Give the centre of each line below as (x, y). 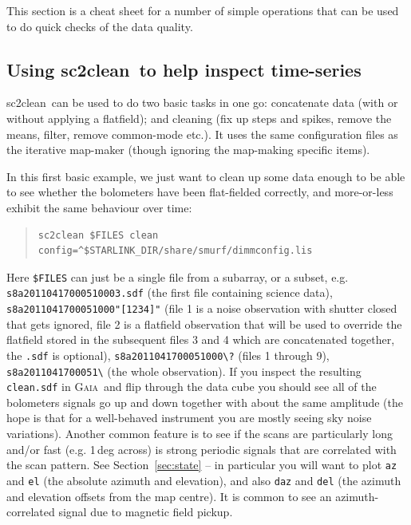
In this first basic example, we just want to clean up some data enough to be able (206, 176)
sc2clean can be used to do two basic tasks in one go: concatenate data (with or (202, 103)
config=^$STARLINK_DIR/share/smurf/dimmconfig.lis (175, 251)
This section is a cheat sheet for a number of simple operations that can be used (203, 10)
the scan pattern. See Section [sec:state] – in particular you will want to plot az (202, 465)
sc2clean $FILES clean (98, 235)
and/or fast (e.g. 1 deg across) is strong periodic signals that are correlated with (202, 449)
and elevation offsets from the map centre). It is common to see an (169, 496)
